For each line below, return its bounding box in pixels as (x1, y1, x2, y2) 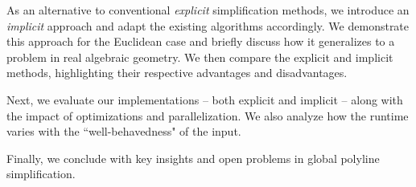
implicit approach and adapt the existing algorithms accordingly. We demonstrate (6, 17, 410, 34)
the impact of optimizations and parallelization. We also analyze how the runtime (6, 107, 409, 124)
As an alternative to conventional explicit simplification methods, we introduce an (6, 2, 410, 18)
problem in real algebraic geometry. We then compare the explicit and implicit (6, 48, 393, 65)
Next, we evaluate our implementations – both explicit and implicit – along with (6, 91, 403, 108)
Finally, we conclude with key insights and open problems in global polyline (6, 149, 380, 166)
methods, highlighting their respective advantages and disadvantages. (6, 64, 348, 81)
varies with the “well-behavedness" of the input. (6, 123, 241, 140)
